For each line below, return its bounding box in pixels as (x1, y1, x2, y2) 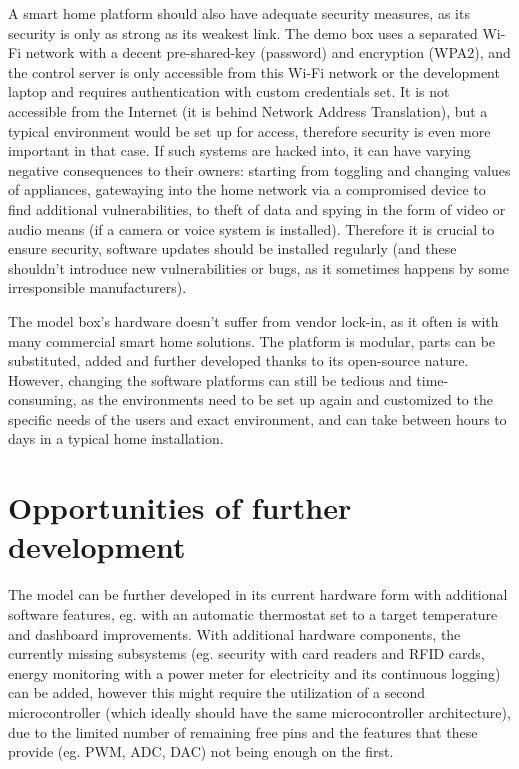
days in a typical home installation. (8, 428, 224, 449)
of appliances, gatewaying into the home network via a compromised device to (8, 179, 486, 200)
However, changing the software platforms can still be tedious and (8, 369, 412, 390)
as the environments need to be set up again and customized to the (81, 389, 493, 410)
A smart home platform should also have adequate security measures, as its (8, 3, 470, 23)
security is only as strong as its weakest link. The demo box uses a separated (8, 22, 478, 43)
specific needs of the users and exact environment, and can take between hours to (8, 408, 507, 429)
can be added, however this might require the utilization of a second (8, 682, 426, 703)
